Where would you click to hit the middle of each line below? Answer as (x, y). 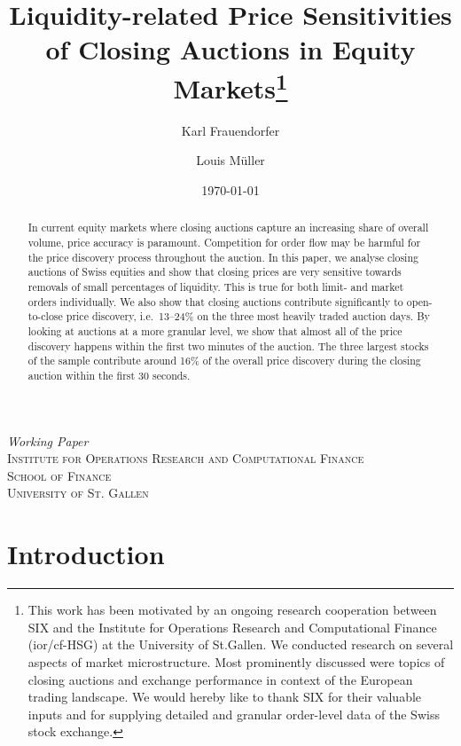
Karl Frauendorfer (230, 130)
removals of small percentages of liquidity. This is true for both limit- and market (216, 287)
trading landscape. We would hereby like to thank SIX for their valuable (225, 697)
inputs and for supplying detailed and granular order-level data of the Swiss (234, 714)
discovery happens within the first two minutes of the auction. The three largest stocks (228, 346)
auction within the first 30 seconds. (109, 375)
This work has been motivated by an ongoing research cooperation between (232, 610)
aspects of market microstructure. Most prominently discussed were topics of (236, 661)
